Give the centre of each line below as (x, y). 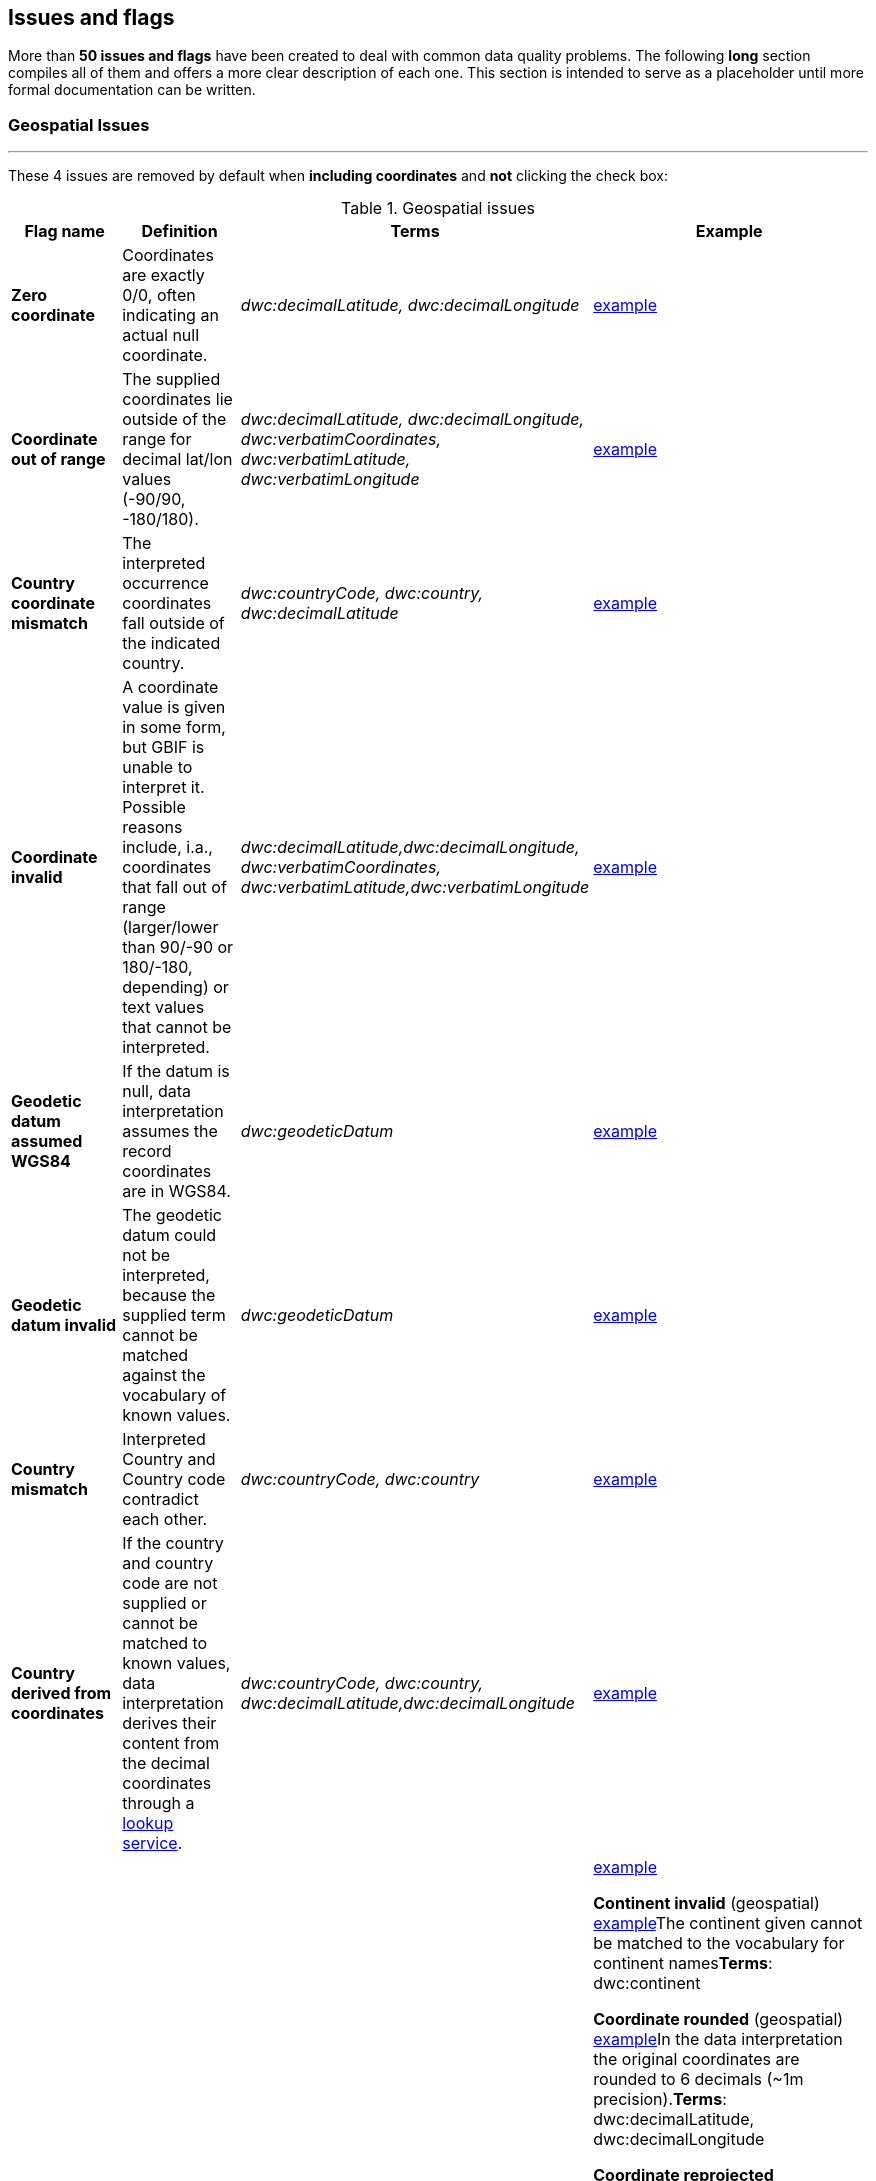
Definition (179, 231)
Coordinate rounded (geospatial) (718, 2019)
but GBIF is (163, 747)
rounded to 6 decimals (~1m (698, 2079)
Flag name (64, 231)
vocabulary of (174, 1395)
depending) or (175, 987)
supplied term (174, 1315)
